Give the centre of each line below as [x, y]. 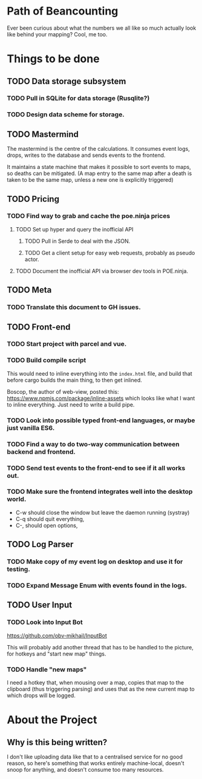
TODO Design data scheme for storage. [66, 114]
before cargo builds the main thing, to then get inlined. [75, 380]
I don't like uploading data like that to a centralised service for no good [95, 757]
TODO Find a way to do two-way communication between [93, 444]
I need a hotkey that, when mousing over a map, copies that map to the [95, 683]
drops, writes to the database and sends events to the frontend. [86, 155]
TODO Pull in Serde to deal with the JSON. [77, 241]
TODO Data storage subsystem [67, 81]
